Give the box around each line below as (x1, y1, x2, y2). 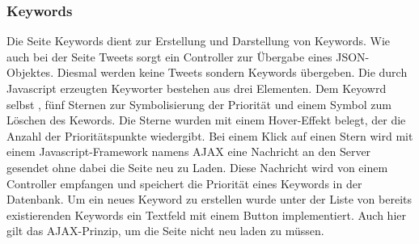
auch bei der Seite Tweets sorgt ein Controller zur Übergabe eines (6, 48, 332, 65)
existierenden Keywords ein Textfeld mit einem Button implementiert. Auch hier (6, 206, 406, 223)
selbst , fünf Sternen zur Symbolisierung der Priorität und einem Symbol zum (6, 95, 391, 112)
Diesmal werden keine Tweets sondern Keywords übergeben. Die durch (57, 64, 408, 81)
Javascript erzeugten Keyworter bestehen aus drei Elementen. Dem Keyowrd (6, 80, 387, 96)
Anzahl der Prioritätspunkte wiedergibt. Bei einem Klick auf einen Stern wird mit (6, 127, 413, 144)
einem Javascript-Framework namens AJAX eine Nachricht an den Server (6, 143, 371, 160)
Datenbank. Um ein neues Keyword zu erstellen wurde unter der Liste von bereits (6, 191, 413, 208)
